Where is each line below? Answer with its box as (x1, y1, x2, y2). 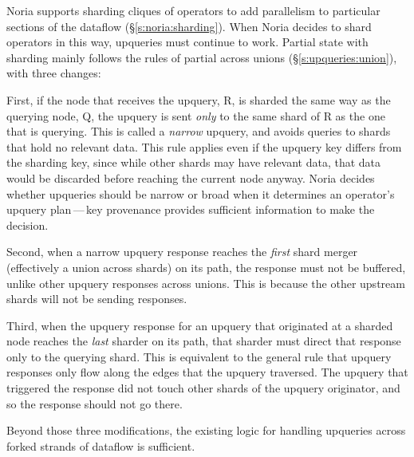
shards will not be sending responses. (6, 290, 187, 307)
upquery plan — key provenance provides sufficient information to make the (6, 201, 375, 218)
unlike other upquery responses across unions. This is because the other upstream (6, 274, 405, 291)
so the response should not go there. (6, 395, 183, 412)
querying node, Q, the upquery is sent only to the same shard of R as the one (6, 107, 385, 124)
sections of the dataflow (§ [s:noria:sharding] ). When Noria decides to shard (6, 18, 372, 34)
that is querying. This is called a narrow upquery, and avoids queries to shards (6, 123, 391, 140)
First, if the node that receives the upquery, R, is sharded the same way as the (6, 91, 391, 108)
